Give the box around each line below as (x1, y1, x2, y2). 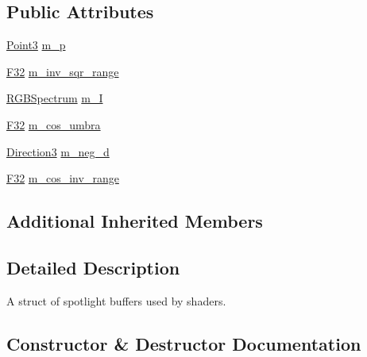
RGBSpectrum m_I (6, 90, 103, 106)
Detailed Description (6, 255, 180, 279)
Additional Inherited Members (6, 209, 263, 233)
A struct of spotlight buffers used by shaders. (6, 292, 226, 309)
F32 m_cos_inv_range (6, 170, 119, 186)
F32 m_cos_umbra (6, 116, 101, 132)
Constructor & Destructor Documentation (6, 331, 361, 355)
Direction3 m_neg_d (6, 143, 110, 159)
